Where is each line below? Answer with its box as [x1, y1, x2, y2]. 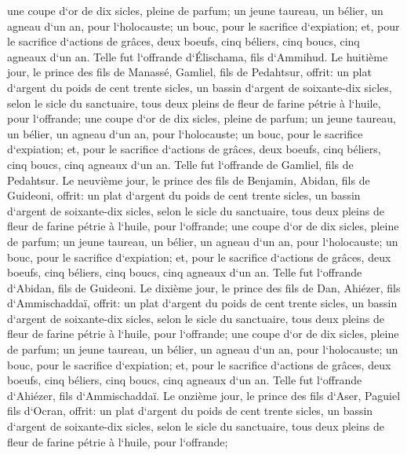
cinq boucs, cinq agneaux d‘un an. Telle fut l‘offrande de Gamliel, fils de [7, 156, 354, 172]
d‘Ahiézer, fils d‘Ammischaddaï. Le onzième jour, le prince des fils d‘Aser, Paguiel [7, 387, 401, 403]
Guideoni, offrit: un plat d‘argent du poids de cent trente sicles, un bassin [7, 187, 361, 204]
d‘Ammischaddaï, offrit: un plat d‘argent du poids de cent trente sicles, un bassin [7, 295, 398, 311]
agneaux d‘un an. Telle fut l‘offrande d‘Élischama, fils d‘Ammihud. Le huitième [7, 48, 388, 64]
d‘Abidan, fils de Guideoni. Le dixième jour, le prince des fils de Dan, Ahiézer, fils [7, 279, 401, 295]
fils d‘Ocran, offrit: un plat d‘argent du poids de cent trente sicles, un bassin [7, 402, 373, 419]
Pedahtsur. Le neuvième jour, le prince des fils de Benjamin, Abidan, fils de [7, 171, 370, 188]
